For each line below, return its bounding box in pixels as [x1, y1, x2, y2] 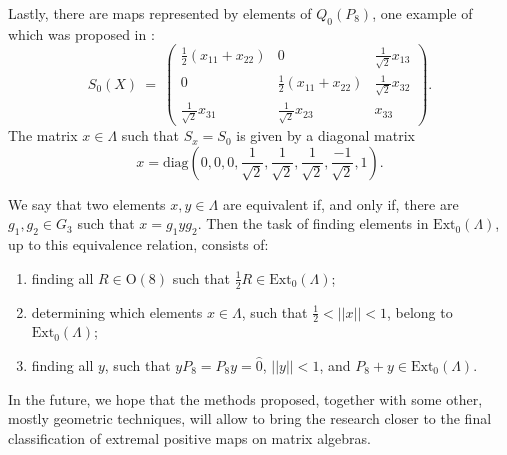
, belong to [387, 301, 453, 322]
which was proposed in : [8, 23, 155, 44]
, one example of [372, 3, 473, 23]
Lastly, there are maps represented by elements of [8, 3, 312, 23]
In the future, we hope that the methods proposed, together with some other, [8, 388, 483, 409]
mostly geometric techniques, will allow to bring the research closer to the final [8, 408, 492, 429]
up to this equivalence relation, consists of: [8, 234, 269, 255]
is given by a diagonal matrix [236, 125, 415, 146]
